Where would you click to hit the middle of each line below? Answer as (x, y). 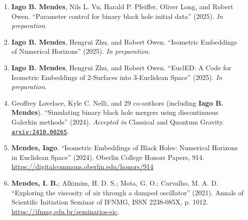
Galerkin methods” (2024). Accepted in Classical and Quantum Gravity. (118, 121)
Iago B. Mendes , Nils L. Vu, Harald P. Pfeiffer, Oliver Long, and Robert (122, 6)
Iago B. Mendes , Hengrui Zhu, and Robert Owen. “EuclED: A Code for (121, 67)
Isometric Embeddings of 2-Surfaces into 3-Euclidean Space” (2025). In (117, 77)
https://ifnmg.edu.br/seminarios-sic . (65, 211)
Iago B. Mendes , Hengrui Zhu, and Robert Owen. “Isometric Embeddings (124, 41)
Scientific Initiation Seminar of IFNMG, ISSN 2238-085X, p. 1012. (110, 202)
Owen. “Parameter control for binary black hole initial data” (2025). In (117, 16)
